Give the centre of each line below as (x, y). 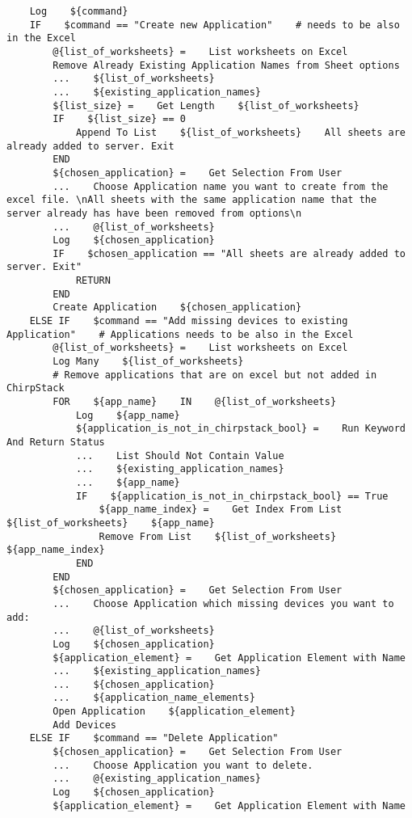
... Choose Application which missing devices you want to (223, 603)
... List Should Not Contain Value (180, 455)
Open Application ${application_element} (174, 712)
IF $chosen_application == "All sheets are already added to (229, 253)
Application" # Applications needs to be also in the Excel (180, 334)
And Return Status (56, 442)
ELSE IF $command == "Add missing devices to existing (189, 321)
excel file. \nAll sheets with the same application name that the (192, 200)
